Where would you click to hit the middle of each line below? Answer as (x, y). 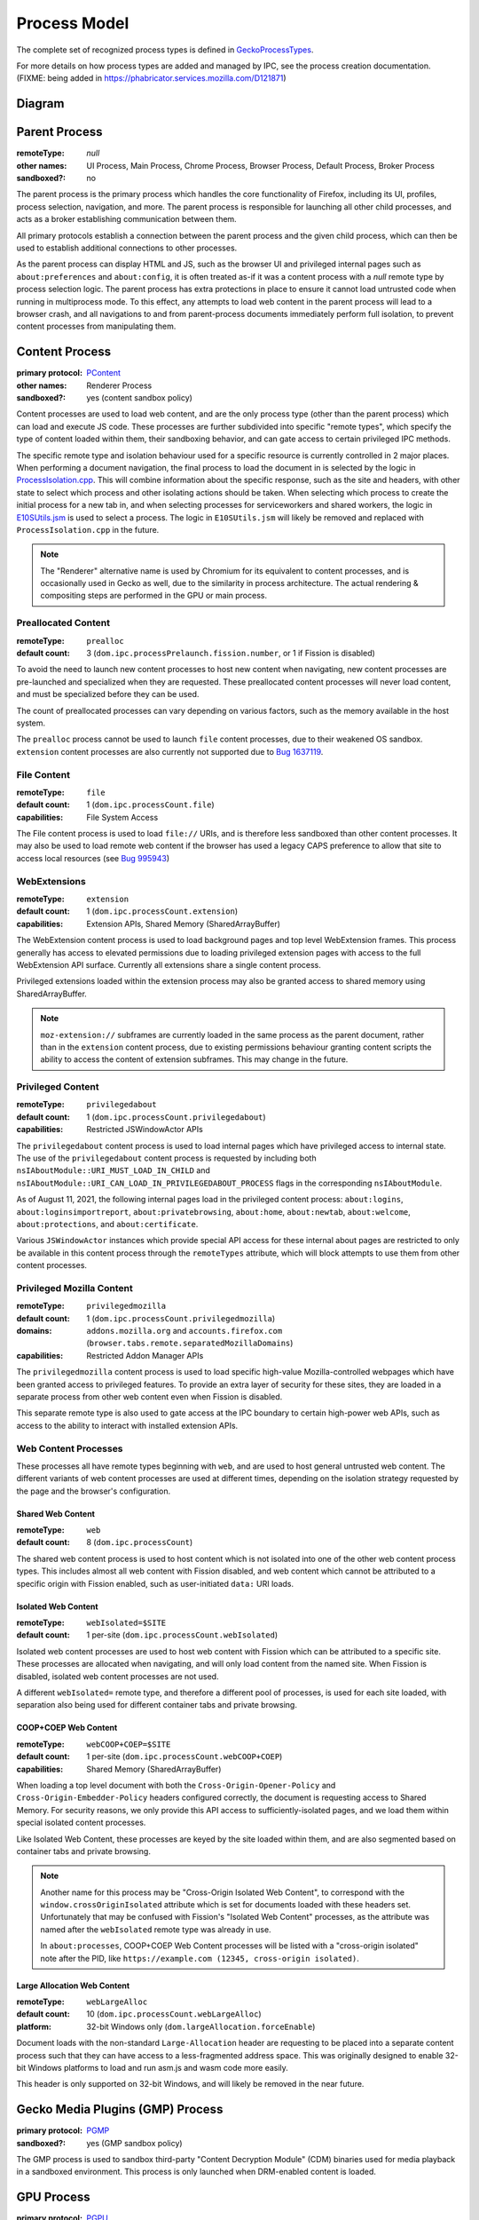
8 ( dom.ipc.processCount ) (140, 1542)
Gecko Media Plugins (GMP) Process (120, 2109)
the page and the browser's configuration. (94, 1491)
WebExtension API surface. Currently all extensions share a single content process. (169, 964)
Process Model (73, 23)
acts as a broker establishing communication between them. (126, 219)
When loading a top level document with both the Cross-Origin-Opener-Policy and (176, 1785)
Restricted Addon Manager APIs (145, 1355)
